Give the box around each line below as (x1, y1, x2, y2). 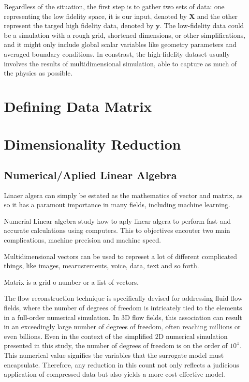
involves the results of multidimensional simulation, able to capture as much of (4, 58, 237, 68)
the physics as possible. (4, 68, 73, 78)
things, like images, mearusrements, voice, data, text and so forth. (4, 260, 199, 271)
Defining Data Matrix (4, 96, 152, 116)
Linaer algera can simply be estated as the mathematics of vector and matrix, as (4, 190, 243, 200)
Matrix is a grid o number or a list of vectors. (4, 276, 139, 287)
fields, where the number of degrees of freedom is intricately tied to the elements (4, 303, 242, 313)
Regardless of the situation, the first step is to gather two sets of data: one (4, 1, 224, 11)
